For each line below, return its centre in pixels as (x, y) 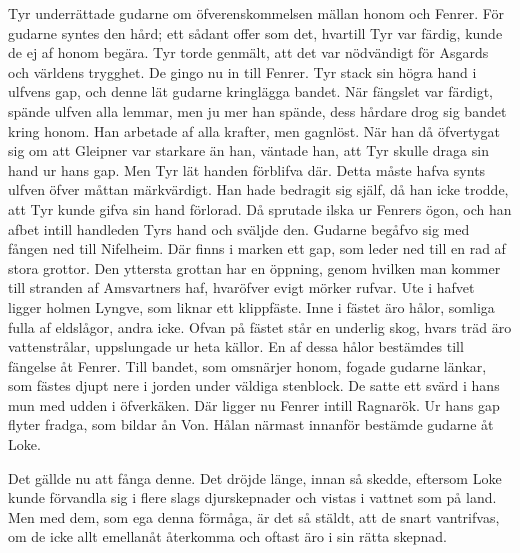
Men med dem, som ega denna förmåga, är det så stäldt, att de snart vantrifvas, (254, 516)
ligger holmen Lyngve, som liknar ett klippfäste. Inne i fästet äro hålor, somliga (251, 306)
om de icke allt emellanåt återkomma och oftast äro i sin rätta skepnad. (227, 536)
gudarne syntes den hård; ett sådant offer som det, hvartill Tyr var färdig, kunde (255, 32)
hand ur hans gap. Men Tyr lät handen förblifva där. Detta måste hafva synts (247, 169)
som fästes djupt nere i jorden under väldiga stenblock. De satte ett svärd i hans (254, 385)
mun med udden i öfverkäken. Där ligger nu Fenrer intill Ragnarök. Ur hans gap (254, 404)
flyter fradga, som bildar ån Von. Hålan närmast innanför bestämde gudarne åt (251, 424)
